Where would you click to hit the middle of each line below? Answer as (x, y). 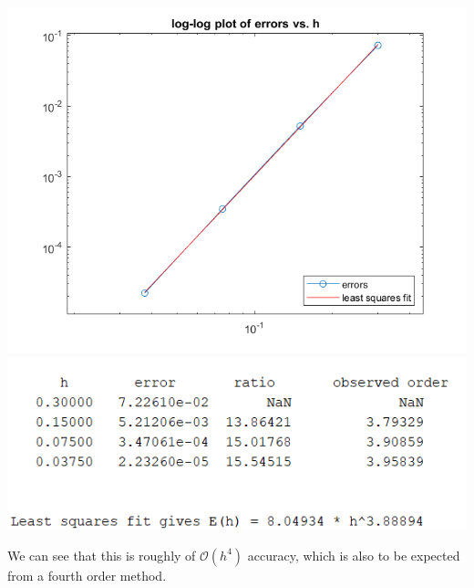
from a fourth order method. (87, 575)
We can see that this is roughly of (102, 555)
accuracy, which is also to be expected (354, 555)
